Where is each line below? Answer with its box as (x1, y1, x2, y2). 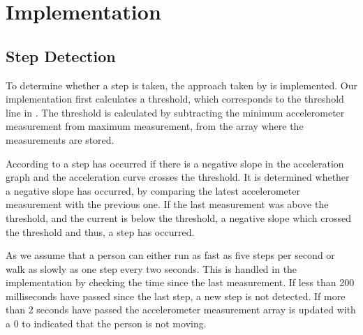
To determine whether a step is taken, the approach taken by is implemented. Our (6, 77, 357, 92)
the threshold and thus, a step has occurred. (6, 224, 195, 239)
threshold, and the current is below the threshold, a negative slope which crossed (6, 210, 351, 225)
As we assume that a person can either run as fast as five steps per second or (6, 248, 335, 262)
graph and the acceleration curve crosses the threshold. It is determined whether (6, 170, 350, 184)
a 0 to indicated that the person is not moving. (6, 316, 207, 331)
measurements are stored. (6, 132, 114, 147)
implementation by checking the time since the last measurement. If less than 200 (6, 275, 355, 290)
